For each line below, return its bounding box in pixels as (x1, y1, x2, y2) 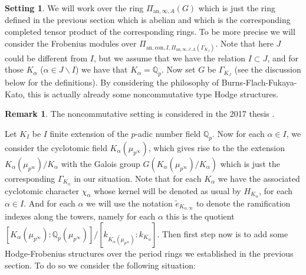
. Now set (161, 63, 196, 76)
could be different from (5, 51, 88, 64)
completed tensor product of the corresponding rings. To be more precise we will (5, 25, 295, 38)
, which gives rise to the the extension (148, 141, 285, 153)
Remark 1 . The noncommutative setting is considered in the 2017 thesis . (5, 107, 275, 120)
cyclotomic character (5, 184, 80, 197)
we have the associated (218, 172, 300, 184)
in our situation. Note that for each (74, 172, 202, 184)
